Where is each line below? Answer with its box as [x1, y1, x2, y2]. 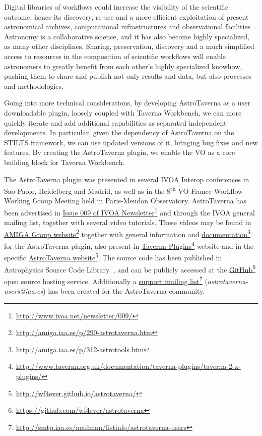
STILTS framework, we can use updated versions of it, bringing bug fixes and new [4, 137, 258, 147]
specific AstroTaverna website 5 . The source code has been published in [4, 251, 222, 262]
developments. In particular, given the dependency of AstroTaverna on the [4, 127, 234, 138]
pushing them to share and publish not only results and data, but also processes [4, 71, 251, 81]
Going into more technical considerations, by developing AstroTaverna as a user [4, 97, 250, 108]
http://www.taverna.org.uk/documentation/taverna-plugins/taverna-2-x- [16, 361, 241, 371]
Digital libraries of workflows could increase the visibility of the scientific [4, 2, 228, 12]
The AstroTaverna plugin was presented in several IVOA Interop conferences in [4, 174, 249, 184]
